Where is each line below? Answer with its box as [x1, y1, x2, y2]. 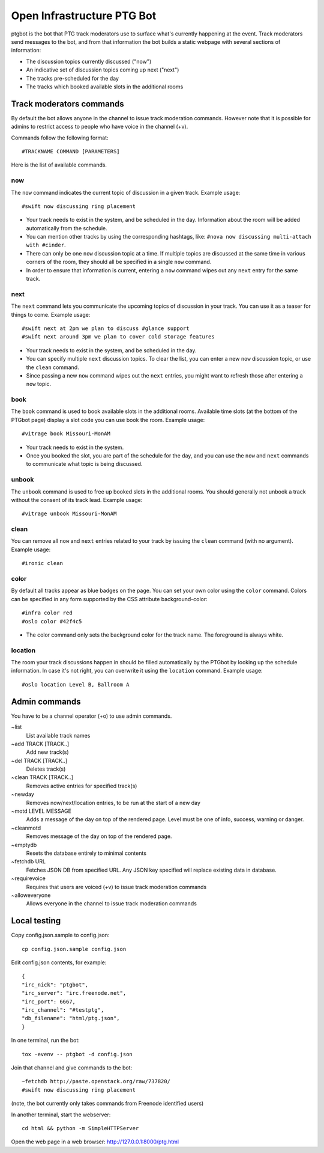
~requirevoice [11, 875, 46, 882]
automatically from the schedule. [26, 224, 107, 231]
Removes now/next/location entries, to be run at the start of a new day [26, 799, 201, 806]
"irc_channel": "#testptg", [22, 1006, 104, 1013]
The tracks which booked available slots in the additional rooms [26, 83, 184, 90]
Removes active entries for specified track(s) [26, 782, 137, 789]
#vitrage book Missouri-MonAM [22, 430, 111, 437]
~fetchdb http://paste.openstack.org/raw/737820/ [22, 1078, 171, 1085]
